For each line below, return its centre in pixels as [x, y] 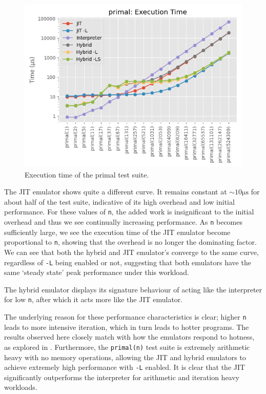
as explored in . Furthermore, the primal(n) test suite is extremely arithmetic [127, 347]
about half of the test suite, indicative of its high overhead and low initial [119, 201]
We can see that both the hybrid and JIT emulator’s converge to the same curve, [131, 252]
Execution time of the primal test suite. [87, 174]
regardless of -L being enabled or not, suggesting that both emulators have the [128, 262]
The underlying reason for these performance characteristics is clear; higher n [125, 317]
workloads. [21, 387]
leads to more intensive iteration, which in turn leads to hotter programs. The [127, 327]
